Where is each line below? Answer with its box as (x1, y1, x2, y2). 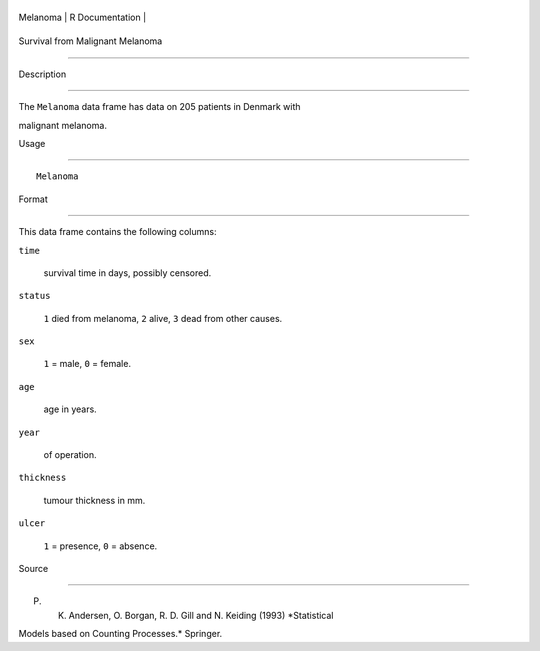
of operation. (43, 449, 97, 461)
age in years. (43, 403, 97, 415)
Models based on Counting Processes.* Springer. (18, 628, 223, 640)
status (18, 290, 51, 302)
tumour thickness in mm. (43, 494, 146, 506)
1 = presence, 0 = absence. (43, 540, 158, 552)
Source (18, 562, 49, 574)
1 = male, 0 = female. (43, 358, 132, 370)
